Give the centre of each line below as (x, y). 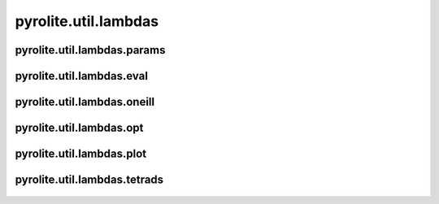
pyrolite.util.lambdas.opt (79, 128)
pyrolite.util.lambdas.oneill (85, 102)
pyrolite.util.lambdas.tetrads (89, 180)
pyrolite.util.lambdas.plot (80, 154)
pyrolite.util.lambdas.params (90, 50)
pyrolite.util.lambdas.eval (81, 76)
